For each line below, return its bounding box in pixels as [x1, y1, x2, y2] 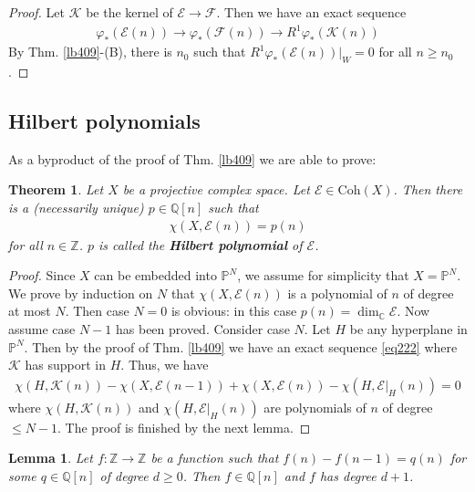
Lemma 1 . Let [8, 448, 93, 467]
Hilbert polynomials [8, 106, 201, 134]
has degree [319, 466, 377, 485]
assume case [8, 319, 76, 338]
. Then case [65, 301, 129, 320]
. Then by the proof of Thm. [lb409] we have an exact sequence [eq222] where [24, 337, 458, 356]
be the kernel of [86, 3, 173, 21]
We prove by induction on [8, 283, 153, 302]
